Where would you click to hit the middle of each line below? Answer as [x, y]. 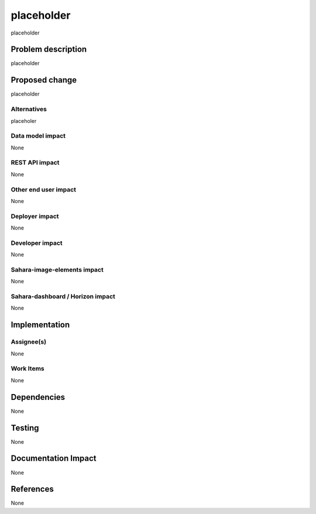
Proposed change [44, 80]
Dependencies [38, 397]
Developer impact [37, 243]
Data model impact [38, 136]
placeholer [24, 121]
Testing [25, 428]
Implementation [40, 325]
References [32, 489]
